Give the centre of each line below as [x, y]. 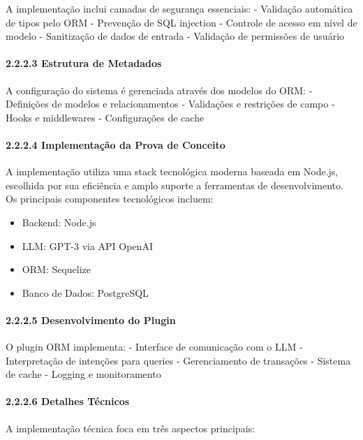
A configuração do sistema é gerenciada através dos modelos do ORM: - [159, 90]
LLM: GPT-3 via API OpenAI [87, 245]
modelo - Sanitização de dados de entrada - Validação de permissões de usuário [175, 36]
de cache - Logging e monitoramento [83, 374]
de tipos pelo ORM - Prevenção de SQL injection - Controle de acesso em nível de [181, 22]
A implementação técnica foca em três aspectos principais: [130, 428]
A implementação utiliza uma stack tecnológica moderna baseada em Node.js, [172, 171]
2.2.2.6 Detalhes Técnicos [68, 401]
